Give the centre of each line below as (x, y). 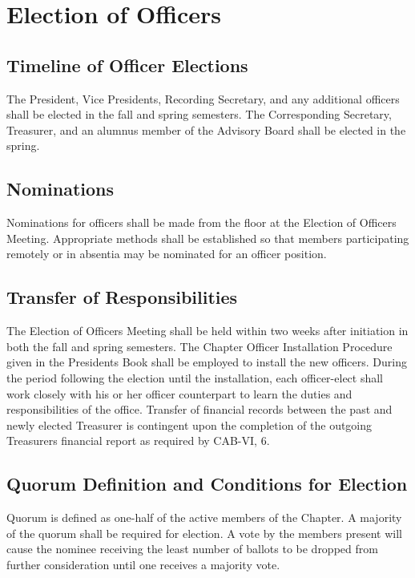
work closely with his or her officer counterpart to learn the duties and (179, 393)
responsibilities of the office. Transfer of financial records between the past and (199, 409)
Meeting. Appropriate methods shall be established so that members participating (208, 238)
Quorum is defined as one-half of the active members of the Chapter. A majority (204, 517)
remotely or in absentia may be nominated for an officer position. (167, 254)
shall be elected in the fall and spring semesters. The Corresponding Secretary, (199, 114)
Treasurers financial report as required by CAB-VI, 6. (138, 441)
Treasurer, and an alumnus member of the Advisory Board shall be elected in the (206, 129)
